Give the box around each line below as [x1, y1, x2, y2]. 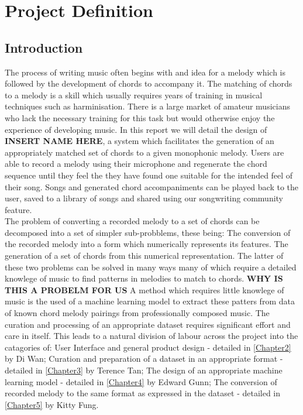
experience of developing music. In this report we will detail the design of [5, 123, 267, 135]
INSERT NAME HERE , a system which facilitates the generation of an [5, 135, 274, 147]
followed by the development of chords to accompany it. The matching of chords [5, 77, 292, 90]
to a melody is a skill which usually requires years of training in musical [5, 88, 263, 101]
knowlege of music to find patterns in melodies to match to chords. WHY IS [5, 272, 283, 284]
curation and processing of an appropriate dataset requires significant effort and [5, 318, 291, 330]
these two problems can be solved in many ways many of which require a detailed [5, 260, 297, 273]
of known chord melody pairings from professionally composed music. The [5, 307, 270, 319]
